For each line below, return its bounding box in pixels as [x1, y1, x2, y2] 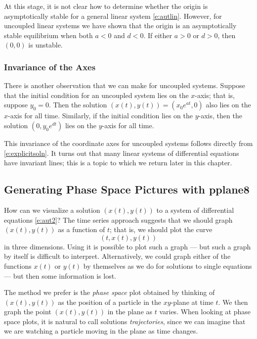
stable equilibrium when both [4, 30, 93, 40]
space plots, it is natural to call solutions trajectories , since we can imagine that [4, 316, 246, 326]
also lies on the [206, 99, 251, 110]
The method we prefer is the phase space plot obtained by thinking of [4, 287, 215, 297]
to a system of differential [156, 204, 234, 215]
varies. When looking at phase [159, 306, 251, 317]
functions [4, 260, 32, 271]
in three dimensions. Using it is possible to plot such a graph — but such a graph [4, 241, 251, 251]
